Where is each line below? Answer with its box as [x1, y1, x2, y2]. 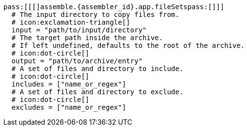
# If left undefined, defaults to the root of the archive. [11, 42, 245, 49]
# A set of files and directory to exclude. [11, 88, 183, 96]
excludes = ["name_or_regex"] [11, 103, 126, 111]
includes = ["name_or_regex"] [11, 80, 126, 88]
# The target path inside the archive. [11, 34, 163, 42]
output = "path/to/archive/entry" [11, 57, 143, 65]
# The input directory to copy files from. [11, 11, 180, 18]
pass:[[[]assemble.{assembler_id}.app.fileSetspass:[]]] [3, 3, 225, 11]
